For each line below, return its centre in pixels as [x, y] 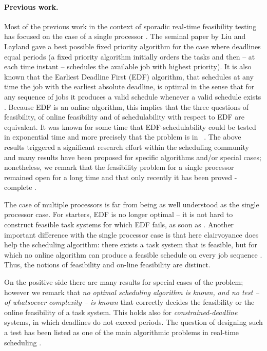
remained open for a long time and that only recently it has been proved [118, 177]
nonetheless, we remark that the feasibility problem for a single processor [119, 167]
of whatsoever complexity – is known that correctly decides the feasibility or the [129, 302]
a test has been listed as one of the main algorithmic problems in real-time [122, 332]
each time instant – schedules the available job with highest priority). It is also [128, 66]
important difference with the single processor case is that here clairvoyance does [131, 234]
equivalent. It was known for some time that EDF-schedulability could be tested [130, 126]
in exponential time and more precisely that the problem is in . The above [123, 137]
